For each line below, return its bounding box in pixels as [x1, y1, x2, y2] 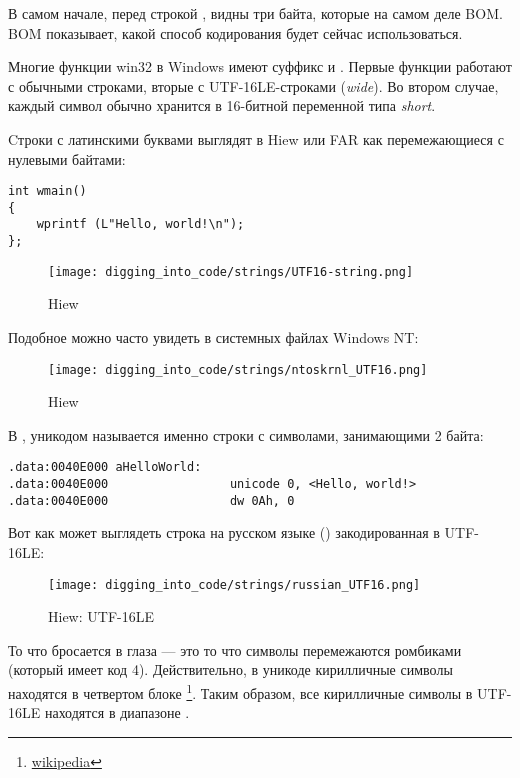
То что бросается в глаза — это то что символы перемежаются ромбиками [8, 639, 462, 660]
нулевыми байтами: [8, 148, 126, 169]
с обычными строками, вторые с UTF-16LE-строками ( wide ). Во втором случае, [8, 75, 499, 96]
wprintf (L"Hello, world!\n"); [36, 217, 245, 232]
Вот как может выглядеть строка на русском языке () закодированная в [8, 522, 440, 543]
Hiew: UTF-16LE [48, 606, 154, 627]
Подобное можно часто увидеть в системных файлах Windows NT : [8, 327, 419, 348]
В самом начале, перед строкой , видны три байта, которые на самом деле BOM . [8, 3, 503, 23]
